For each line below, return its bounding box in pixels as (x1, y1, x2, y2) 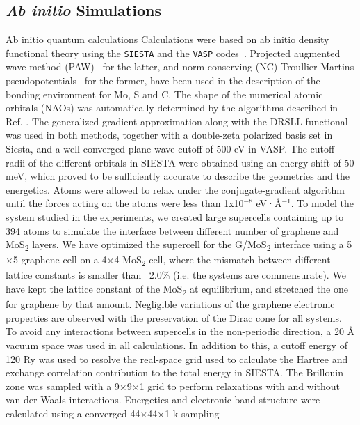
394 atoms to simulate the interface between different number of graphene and (6, 223, 339, 238)
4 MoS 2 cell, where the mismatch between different (114, 252, 331, 269)
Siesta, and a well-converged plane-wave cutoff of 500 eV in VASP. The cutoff (6, 141, 335, 156)
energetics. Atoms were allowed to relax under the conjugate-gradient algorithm (6, 182, 345, 196)
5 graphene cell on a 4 (13, 252, 107, 267)
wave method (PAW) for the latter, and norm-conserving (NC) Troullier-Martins (6, 59, 354, 74)
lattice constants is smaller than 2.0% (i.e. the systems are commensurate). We (6, 268, 346, 282)
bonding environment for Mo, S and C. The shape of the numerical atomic (6, 86, 323, 101)
